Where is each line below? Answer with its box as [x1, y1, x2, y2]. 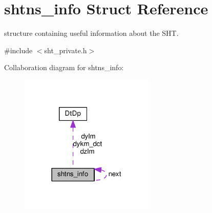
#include [4, 45, 33, 55]
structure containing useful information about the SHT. [4, 28, 179, 38]
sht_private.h [44, 45, 87, 55]
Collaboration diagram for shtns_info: [4, 62, 124, 73]
